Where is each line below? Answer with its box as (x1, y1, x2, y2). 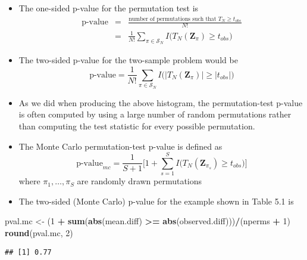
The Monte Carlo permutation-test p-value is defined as (18, 140, 223, 152)
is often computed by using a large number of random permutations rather (18, 108, 292, 120)
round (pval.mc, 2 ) (5, 227, 73, 239)
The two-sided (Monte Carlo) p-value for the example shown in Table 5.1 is (18, 194, 294, 207)
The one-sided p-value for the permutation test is (18, 2, 199, 14)
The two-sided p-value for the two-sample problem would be (18, 53, 238, 66)
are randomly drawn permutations (77, 175, 202, 187)
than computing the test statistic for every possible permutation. (18, 119, 255, 132)
